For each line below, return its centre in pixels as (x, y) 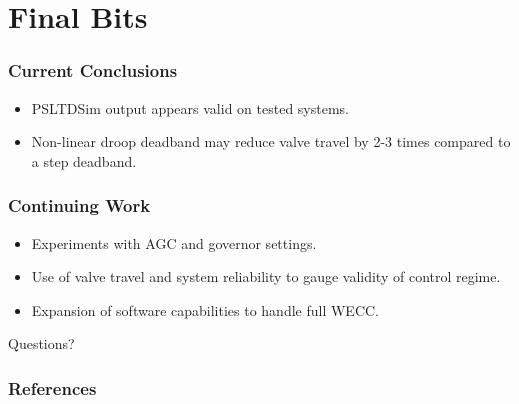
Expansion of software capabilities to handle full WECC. (205, 309)
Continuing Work (79, 205)
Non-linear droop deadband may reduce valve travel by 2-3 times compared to (271, 141)
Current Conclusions (93, 70)
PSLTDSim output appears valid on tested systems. (190, 107)
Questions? (41, 343)
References (52, 387)
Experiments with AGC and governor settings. (174, 242)
